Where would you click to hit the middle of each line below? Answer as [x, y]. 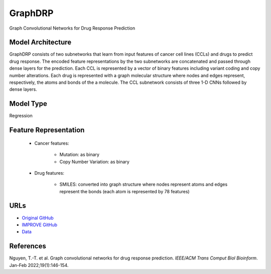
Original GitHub [38, 218]
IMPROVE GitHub [40, 225]
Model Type [28, 104]
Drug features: [49, 173]
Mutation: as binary [80, 155]
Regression [21, 116]
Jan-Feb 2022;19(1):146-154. [39, 265]
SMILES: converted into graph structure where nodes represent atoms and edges [144, 184]
